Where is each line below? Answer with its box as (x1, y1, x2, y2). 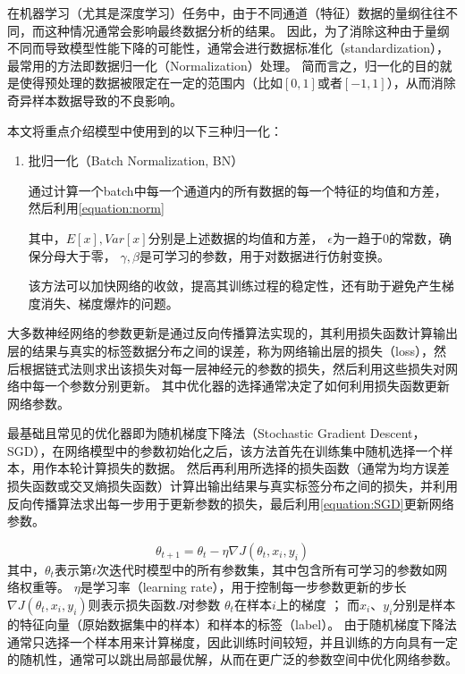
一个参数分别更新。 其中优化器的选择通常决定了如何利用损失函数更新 (44, 376, 450, 395)
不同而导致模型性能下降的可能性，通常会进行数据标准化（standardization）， (7, 38, 450, 57)
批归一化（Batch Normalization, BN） (28, 151, 244, 170)
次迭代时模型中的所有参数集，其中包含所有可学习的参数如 (96, 560, 435, 578)
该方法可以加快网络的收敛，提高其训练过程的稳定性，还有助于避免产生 (28, 276, 442, 295)
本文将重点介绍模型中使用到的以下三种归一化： (7, 121, 283, 139)
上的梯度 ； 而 (275, 595, 360, 614)
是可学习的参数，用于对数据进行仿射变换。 (139, 246, 390, 265)
